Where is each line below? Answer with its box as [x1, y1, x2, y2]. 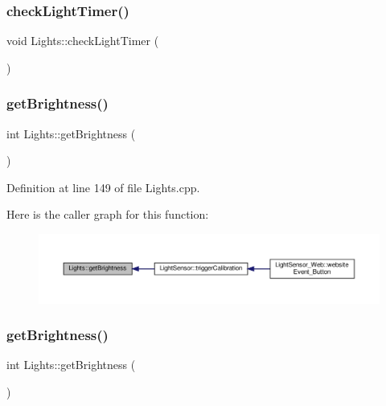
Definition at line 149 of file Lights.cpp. [6, 178, 200, 195]
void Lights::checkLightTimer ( [6, 32, 159, 49]
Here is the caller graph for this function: [6, 206, 209, 223]
